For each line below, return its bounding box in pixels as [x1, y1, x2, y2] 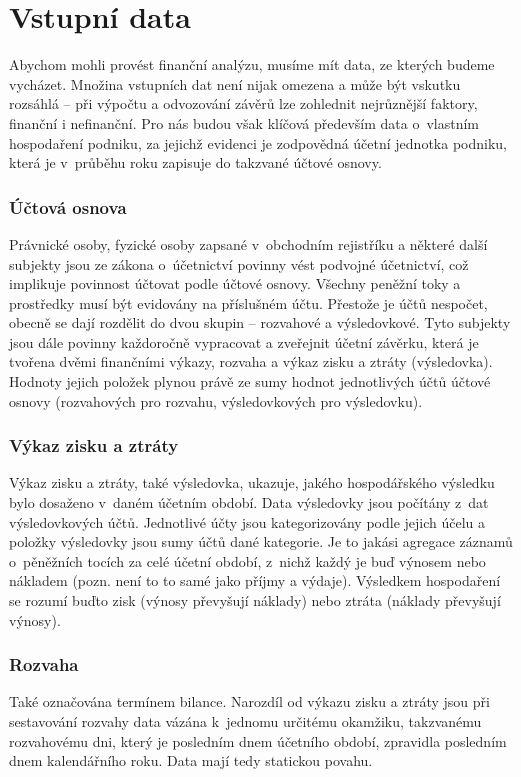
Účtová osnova [9, 194, 127, 219]
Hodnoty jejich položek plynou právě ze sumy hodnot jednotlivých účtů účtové [9, 371, 491, 392]
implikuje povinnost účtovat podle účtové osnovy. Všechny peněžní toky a [9, 273, 461, 294]
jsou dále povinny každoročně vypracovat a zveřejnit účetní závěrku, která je [9, 331, 479, 352]
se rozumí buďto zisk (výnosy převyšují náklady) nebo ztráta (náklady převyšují [9, 590, 501, 611]
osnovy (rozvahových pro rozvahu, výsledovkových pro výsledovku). [9, 390, 423, 411]
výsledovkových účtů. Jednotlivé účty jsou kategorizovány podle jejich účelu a [9, 511, 486, 532]
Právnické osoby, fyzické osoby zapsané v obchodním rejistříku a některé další [9, 233, 488, 254]
